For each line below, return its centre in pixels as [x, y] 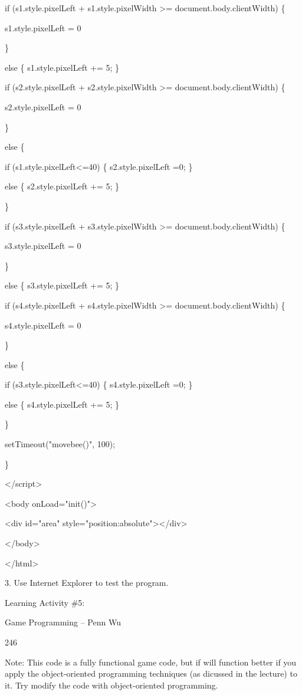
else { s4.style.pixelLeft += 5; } [62, 404]
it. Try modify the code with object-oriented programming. [111, 685]
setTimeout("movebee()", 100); [60, 444]
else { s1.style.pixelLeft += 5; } [62, 67]
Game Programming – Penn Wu [63, 622]
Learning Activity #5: [45, 602]
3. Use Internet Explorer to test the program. [87, 583]
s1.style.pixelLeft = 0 [43, 27]
